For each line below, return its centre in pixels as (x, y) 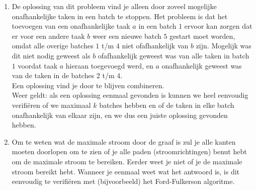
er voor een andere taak (48, 36)
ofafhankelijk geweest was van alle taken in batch (174, 55)
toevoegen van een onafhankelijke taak (71, 26)
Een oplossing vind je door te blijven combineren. (88, 85)
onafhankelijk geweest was (202, 65)
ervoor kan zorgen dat (218, 26)
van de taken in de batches (53, 75)
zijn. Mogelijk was (224, 46)
